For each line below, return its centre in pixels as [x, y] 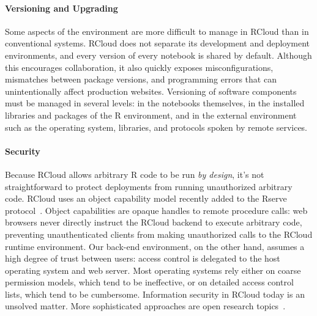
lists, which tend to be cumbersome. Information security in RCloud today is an [155, 294]
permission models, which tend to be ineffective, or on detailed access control [149, 282]
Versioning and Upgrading [62, 8]
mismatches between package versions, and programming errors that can [141, 79]
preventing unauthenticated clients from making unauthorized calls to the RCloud [159, 234]
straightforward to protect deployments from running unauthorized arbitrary [149, 186]
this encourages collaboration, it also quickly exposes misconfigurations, [139, 67]
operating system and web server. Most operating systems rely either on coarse [153, 270]
